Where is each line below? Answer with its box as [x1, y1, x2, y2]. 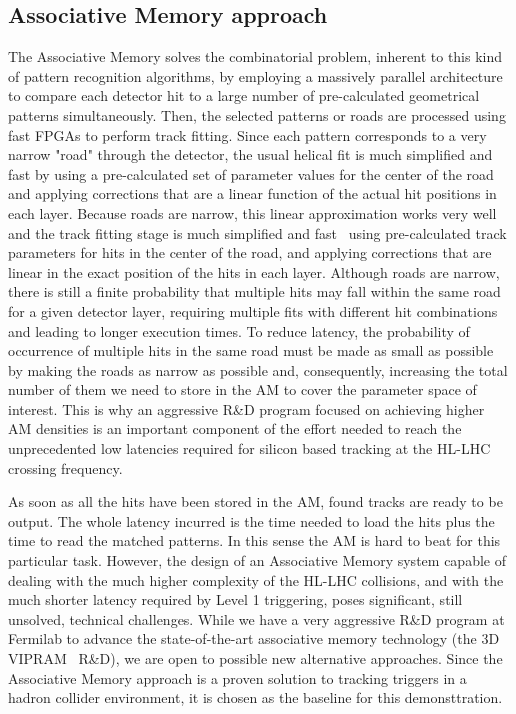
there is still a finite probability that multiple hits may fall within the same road [8, 281, 501, 302]
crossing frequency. [8, 457, 123, 478]
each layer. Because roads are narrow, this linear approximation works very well [8, 202, 497, 223]
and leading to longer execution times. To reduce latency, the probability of [8, 320, 470, 341]
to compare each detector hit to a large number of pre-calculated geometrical [8, 85, 480, 106]
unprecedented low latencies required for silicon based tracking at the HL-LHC [8, 438, 491, 459]
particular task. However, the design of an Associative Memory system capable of [8, 550, 506, 571]
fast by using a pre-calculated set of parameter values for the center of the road [8, 163, 494, 184]
